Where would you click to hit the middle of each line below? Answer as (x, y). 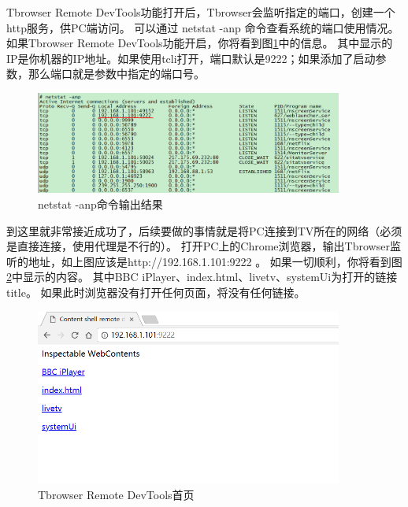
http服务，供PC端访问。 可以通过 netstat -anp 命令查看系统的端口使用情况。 (203, 27)
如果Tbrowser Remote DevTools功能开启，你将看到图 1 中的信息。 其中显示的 (200, 43)
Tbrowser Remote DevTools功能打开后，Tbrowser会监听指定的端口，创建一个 (201, 12)
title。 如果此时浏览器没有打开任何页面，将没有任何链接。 (156, 292)
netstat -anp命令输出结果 (100, 204)
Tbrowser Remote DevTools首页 (116, 495)
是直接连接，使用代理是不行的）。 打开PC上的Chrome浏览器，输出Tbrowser (198, 246)
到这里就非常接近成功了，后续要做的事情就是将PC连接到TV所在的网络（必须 (204, 230)
